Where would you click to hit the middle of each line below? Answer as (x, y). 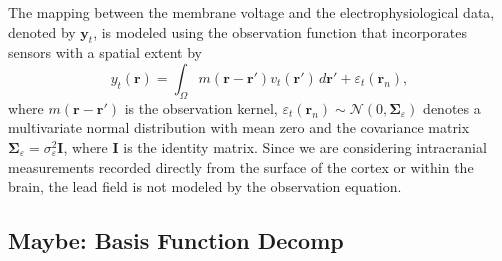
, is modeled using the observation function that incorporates (280, 31)
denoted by (42, 31)
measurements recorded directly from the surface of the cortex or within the (241, 166)
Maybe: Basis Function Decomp (176, 240)
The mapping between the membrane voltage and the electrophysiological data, (251, 12)
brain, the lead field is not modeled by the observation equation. (205, 186)
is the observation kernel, (201, 107)
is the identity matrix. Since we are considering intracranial (305, 146)
